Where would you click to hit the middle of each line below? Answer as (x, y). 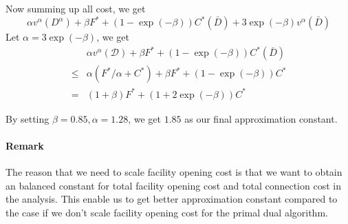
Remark (25, 145)
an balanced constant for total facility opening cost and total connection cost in (173, 185)
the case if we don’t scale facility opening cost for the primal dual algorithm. (167, 212)
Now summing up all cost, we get (76, 8)
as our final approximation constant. (261, 118)
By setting (28, 118)
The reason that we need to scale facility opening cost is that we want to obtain (174, 172)
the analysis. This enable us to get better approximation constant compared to (172, 199)
